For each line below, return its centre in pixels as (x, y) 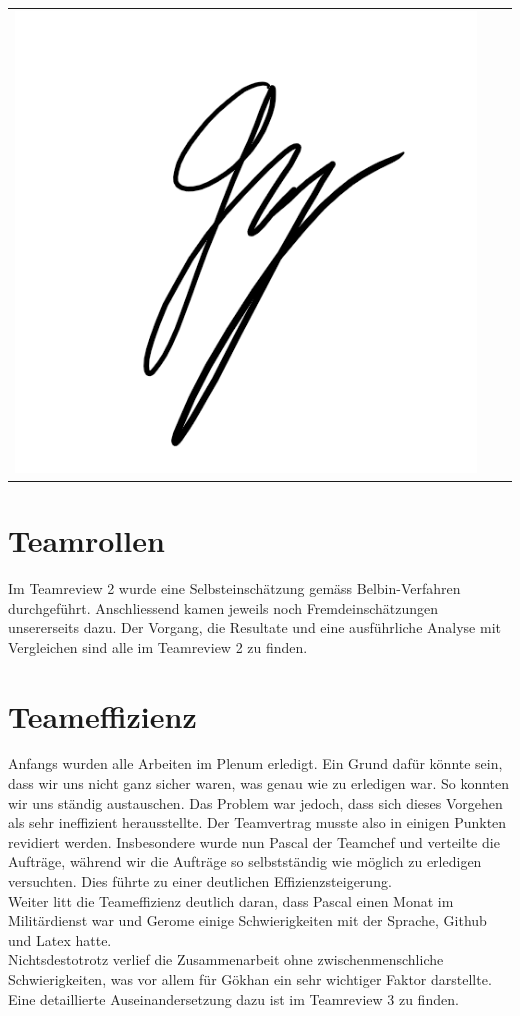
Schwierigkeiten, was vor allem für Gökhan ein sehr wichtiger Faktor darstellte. (250, 979)
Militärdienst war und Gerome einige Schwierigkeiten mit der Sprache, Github (247, 920)
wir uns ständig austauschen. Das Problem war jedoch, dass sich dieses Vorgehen (255, 802)
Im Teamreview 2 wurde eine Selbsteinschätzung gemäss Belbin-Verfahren (234, 587)
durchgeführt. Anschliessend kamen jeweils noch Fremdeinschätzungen (223, 607)
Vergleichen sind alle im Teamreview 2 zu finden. (158, 646)
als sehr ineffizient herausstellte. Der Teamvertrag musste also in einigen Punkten (257, 822)
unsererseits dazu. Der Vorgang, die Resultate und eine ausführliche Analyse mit (254, 627)
